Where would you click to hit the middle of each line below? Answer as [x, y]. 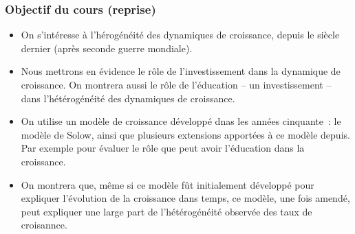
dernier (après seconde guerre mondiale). [107, 48]
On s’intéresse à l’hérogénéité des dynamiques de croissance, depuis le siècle [180, 35]
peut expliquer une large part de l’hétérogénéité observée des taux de [166, 211]
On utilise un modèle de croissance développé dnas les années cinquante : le [181, 121]
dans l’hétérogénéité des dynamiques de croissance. [128, 98]
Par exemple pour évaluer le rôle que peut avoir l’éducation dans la [163, 148]
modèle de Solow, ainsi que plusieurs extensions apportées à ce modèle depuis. [185, 134]
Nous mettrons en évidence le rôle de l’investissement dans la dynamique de [181, 71]
